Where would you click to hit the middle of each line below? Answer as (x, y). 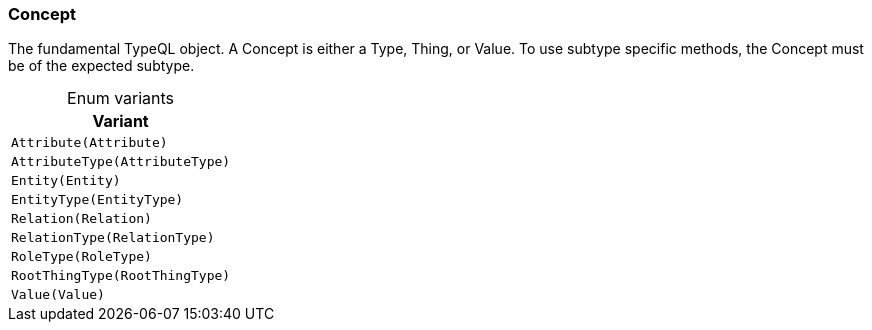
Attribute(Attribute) (89, 143)
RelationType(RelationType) (113, 238)
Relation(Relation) (81, 219)
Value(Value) (58, 295)
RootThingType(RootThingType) (121, 276)
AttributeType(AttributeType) (121, 162)
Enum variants (121, 98)
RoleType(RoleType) (81, 257)
